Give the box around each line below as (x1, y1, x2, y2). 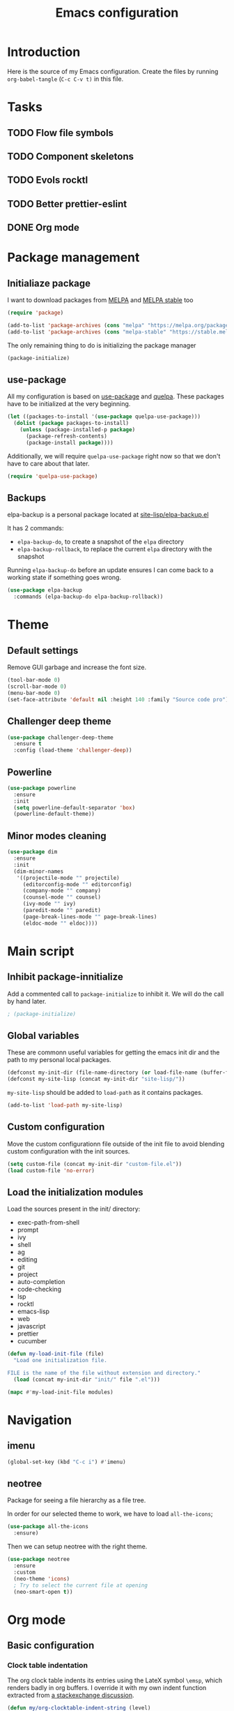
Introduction (7, 44, 81, 60)
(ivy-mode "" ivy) (22, 900, 77, 908)
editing (17, 1255, 38, 1264)
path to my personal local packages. (7, 1056, 111, 1064)
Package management (7, 250, 140, 266)
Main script (7, 943, 75, 959)
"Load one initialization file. (13, 1357, 108, 1364)
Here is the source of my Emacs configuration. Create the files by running (7, 67, 219, 75)
